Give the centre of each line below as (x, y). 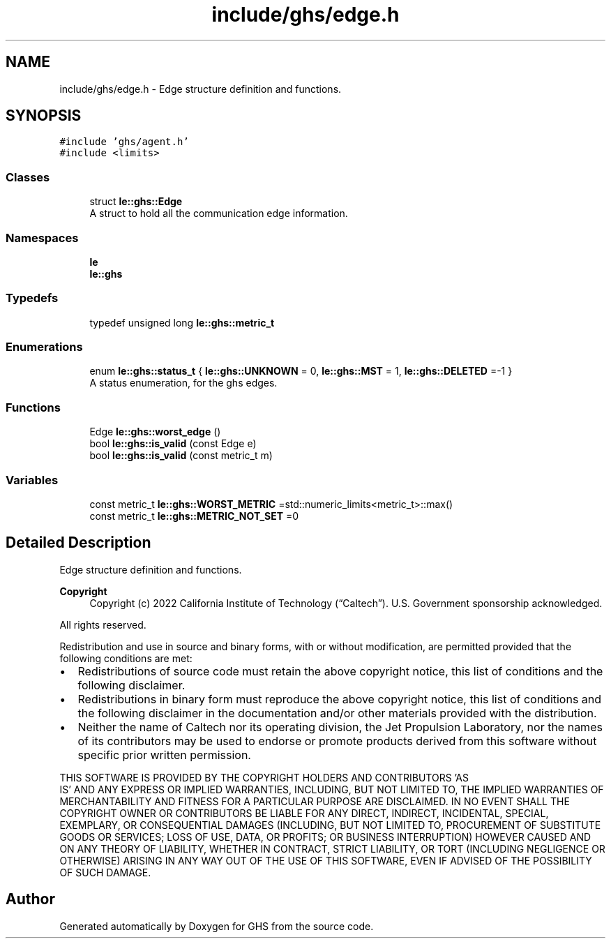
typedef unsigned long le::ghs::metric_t (182, 322)
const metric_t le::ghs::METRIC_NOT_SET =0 (194, 516)
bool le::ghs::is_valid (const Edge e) (173, 444)
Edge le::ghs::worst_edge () (155, 432)
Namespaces (42, 238)
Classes (28, 177)
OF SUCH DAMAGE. (105, 872)
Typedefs (32, 298)
